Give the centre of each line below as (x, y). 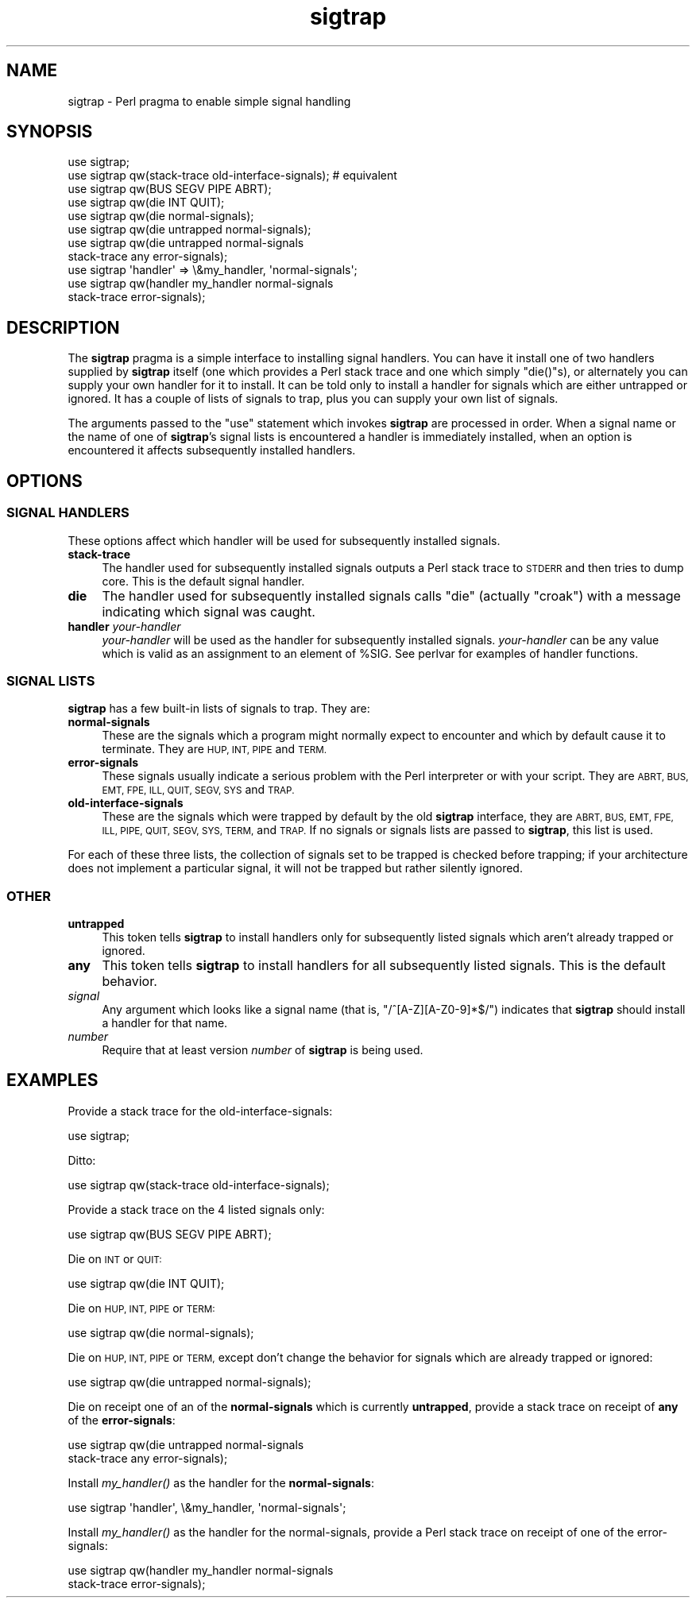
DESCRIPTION (63, 327)
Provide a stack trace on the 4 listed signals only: (196, 1209)
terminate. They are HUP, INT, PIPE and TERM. (215, 749)
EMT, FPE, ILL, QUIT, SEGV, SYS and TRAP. (198, 790)
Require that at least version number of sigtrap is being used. (263, 1050)
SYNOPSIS (50, 132)
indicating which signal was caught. (209, 611)
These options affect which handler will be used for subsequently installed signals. (284, 540)
